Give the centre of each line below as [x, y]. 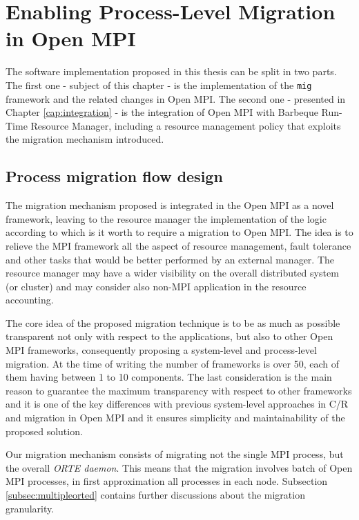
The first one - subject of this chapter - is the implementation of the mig [159, 84]
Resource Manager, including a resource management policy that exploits [186, 125]
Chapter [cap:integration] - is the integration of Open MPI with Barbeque [162, 112]
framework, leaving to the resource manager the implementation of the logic [166, 218]
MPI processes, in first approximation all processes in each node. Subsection [167, 481]
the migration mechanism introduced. [85, 139]
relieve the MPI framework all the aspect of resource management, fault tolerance [178, 245]
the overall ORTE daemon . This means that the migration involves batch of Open [179, 467]
